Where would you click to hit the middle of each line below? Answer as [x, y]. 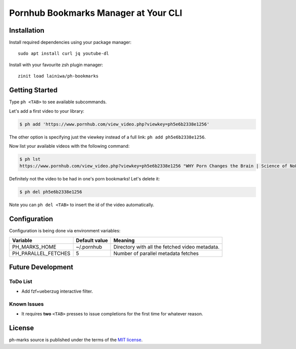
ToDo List [21, 281]
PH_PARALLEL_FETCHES [41, 253]
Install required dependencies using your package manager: [70, 43]
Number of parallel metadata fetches [156, 253]
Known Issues [26, 304]
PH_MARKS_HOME [34, 247]
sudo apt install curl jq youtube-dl [64, 54]
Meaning [124, 240]
